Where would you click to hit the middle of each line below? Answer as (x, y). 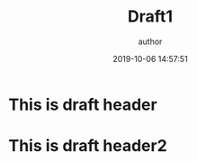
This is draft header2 (88, 146)
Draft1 (150, 17)
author (150, 41)
